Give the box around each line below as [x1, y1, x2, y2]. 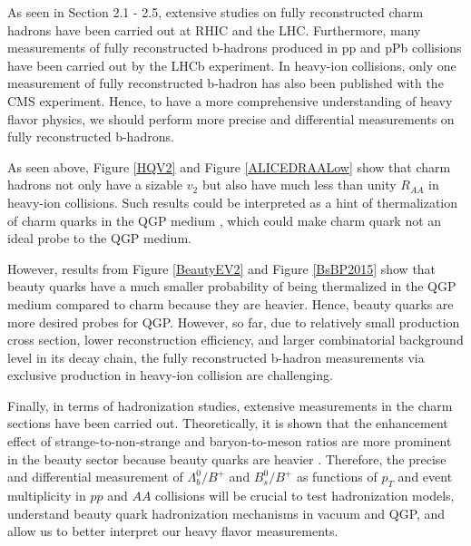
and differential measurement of [7, 467, 183, 486]
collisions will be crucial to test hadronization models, [155, 486, 455, 505]
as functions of [296, 467, 378, 486]
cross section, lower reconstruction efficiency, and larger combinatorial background [7, 330, 464, 349]
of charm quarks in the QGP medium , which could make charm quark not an [7, 210, 442, 229]
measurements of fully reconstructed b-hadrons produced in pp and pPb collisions [7, 38, 462, 57]
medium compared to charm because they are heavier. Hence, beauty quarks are [7, 294, 454, 313]
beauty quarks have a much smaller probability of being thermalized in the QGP [7, 277, 456, 296]
